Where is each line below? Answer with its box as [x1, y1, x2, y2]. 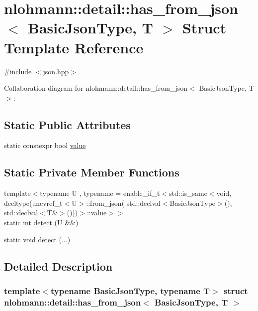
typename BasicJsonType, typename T [50, 284, 210, 297]
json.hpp [43, 66, 69, 76]
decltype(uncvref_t [4, 197, 63, 208]
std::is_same [169, 188, 207, 198]
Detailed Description [4, 258, 113, 274]
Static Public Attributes [4, 117, 131, 132]
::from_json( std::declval [86, 197, 161, 208]
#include [4, 66, 32, 76]
